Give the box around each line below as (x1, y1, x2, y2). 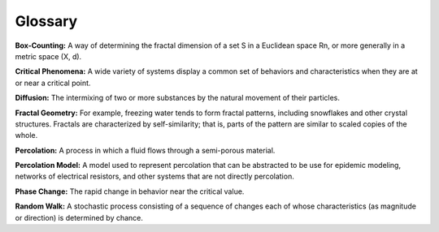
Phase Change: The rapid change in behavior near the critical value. (15, 187, 245, 196)
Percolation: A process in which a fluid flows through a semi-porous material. (15, 145, 276, 155)
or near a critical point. (15, 78, 91, 88)
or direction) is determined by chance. (15, 213, 144, 222)
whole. (15, 131, 38, 140)
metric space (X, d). (15, 51, 82, 61)
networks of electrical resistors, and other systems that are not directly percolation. (15, 171, 294, 182)
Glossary (15, 12, 78, 30)
